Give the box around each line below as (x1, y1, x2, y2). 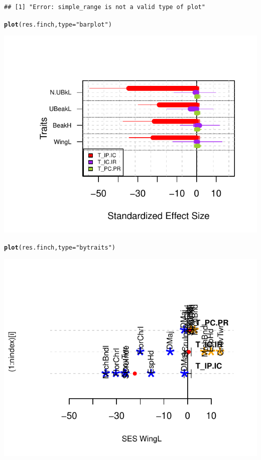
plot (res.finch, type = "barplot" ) (4, 21, 112, 28)
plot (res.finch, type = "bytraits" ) (4, 244, 115, 251)
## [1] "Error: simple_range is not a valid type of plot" (4, 4, 205, 11)
